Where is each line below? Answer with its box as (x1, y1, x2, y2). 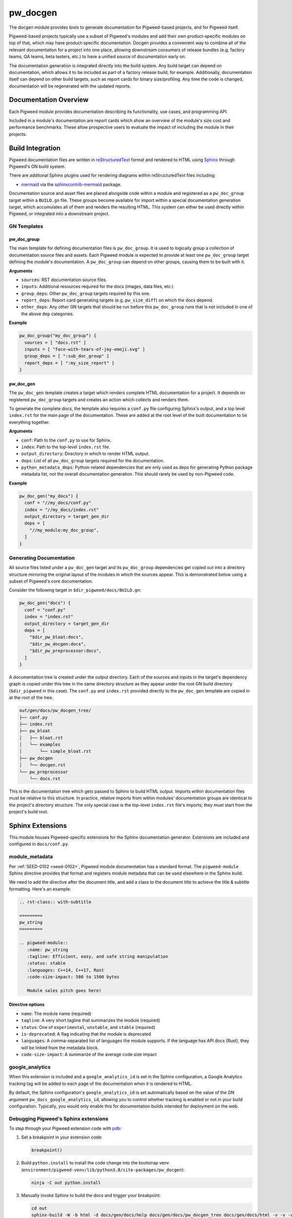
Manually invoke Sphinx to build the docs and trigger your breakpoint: (21, 1192, 161, 1198)
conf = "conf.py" (24, 607, 66, 612)
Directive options (9, 1002, 45, 1008)
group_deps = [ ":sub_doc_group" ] (24, 353, 109, 359)
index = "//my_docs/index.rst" (24, 507, 99, 513)
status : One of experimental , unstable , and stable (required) (21, 1024, 156, 1030)
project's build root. (9, 809, 49, 815)
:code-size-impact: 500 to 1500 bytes (27, 974, 120, 980)
